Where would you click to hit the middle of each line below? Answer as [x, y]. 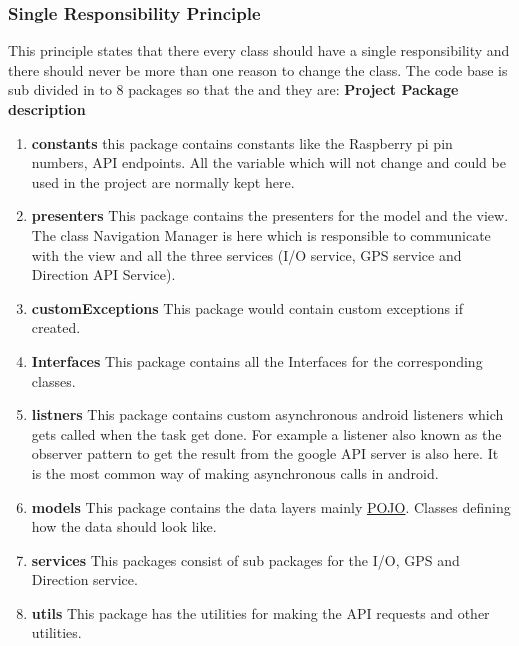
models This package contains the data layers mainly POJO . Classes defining [271, 506]
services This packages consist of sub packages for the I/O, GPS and [245, 559]
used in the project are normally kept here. [163, 181]
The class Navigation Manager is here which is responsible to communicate [261, 234]
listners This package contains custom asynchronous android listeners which [267, 414]
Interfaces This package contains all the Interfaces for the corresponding [257, 360]
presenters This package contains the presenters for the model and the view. [270, 215]
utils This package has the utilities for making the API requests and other [260, 612]
